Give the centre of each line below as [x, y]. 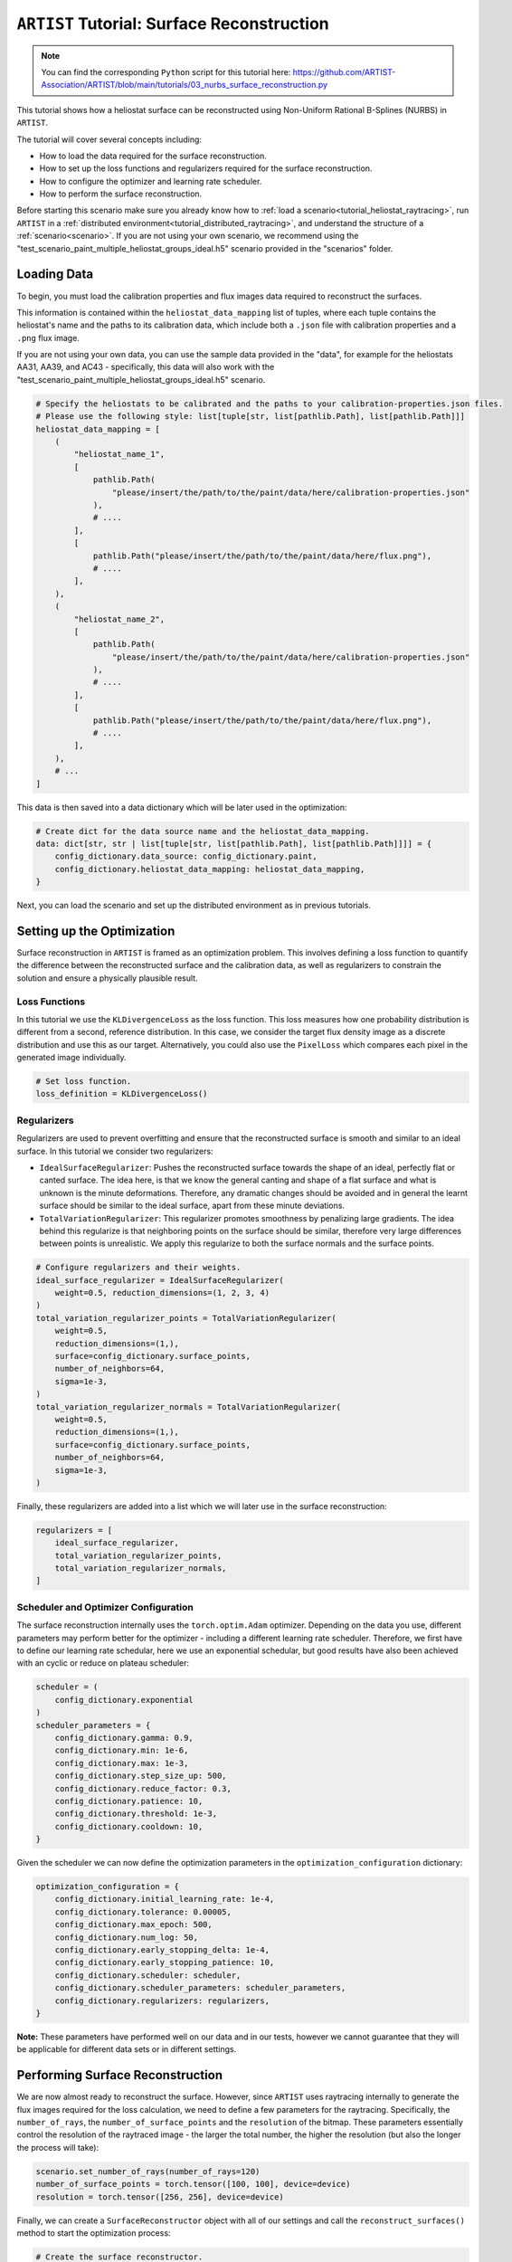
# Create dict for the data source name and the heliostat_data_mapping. [203, 831]
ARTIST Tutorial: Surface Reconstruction [173, 24]
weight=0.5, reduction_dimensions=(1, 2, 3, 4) [162, 1293]
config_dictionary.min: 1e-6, [122, 1750]
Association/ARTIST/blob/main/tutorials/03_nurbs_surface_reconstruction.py [185, 85]
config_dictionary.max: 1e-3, [122, 1763]
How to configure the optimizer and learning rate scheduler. [151, 181]
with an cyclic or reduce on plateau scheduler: [103, 1663]
